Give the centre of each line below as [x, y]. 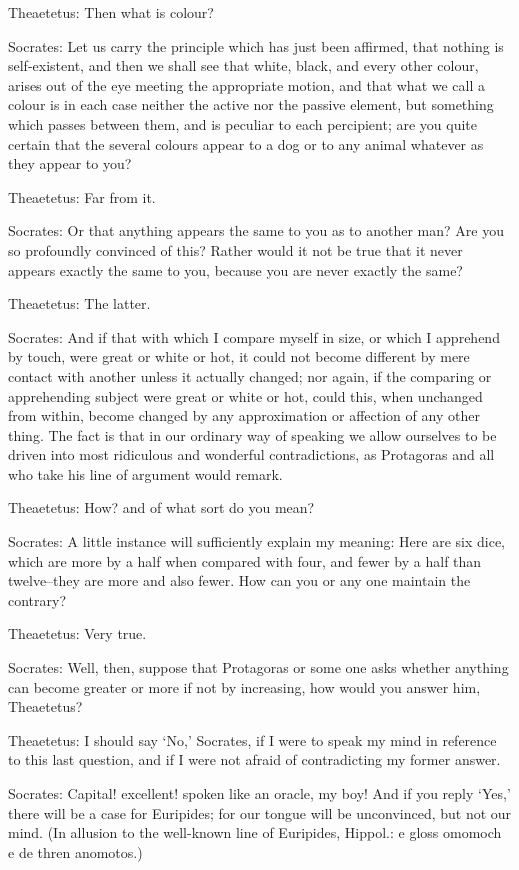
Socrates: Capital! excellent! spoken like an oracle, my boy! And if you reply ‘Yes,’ [259, 793]
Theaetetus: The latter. [79, 303]
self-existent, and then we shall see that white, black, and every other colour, [243, 65]
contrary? [37, 599]
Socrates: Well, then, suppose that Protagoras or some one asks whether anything [258, 667]
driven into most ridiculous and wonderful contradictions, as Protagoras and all [251, 454]
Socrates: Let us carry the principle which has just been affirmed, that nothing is [256, 45]
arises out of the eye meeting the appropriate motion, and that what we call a [247, 84]
